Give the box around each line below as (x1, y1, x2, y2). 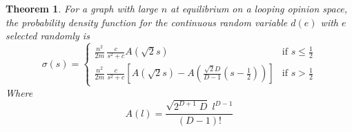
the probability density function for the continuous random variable (6, 15, 288, 29)
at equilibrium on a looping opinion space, (170, 1, 348, 15)
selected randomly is (6, 28, 90, 43)
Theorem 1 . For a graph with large (6, 1, 158, 15)
